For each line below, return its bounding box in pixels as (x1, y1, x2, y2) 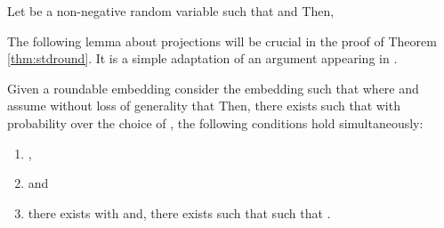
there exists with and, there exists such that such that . (28, 203, 331, 222)
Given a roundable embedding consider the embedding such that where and (7, 78, 419, 97)
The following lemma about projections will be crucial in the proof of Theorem (7, 31, 437, 50)
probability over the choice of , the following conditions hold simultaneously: (7, 113, 424, 132)
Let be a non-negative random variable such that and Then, (7, 2, 335, 20)
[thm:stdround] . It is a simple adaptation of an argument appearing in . (7, 49, 398, 68)
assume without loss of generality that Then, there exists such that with (7, 96, 400, 115)
